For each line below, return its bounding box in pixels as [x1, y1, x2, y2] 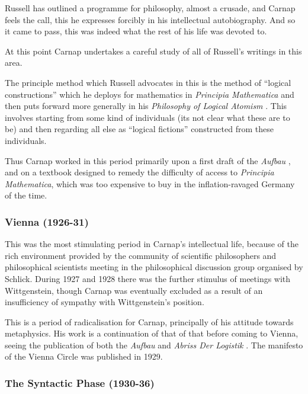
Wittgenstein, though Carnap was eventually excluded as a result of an [5, 284, 263, 296]
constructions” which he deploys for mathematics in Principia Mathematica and [5, 88, 294, 100]
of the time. [5, 189, 47, 201]
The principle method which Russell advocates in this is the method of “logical [5, 76, 291, 88]
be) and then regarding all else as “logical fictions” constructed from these [5, 123, 274, 135]
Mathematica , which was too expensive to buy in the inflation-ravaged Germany [5, 177, 295, 190]
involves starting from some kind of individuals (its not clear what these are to [5, 111, 290, 123]
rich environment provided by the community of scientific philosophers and [5, 249, 277, 261]
